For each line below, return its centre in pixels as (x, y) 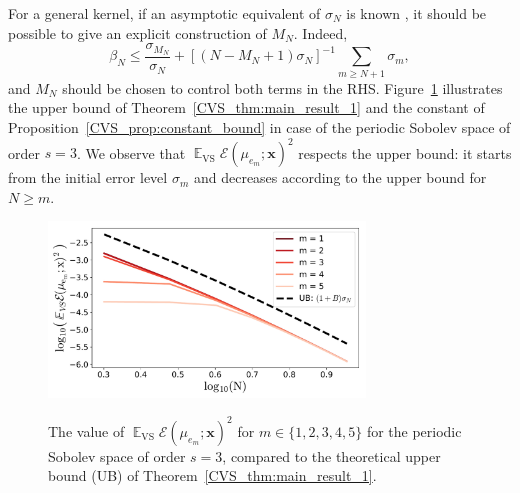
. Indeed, (320, 32)
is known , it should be (416, 13)
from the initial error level (88, 177)
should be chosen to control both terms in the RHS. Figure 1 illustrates (282, 87)
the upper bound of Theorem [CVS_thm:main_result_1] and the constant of (246, 107)
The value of (86, 430)
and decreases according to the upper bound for (340, 177)
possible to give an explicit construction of (137, 32)
